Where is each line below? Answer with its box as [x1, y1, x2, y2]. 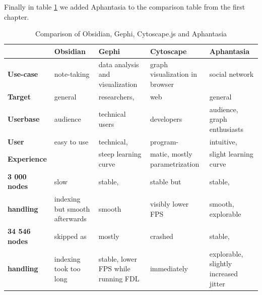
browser [150, 78, 174, 89]
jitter [209, 278, 225, 288]
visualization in [150, 69, 197, 79]
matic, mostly [150, 149, 192, 159]
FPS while [98, 263, 130, 274]
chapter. [4, 11, 29, 22]
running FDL [98, 273, 140, 283]
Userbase [8, 114, 40, 124]
